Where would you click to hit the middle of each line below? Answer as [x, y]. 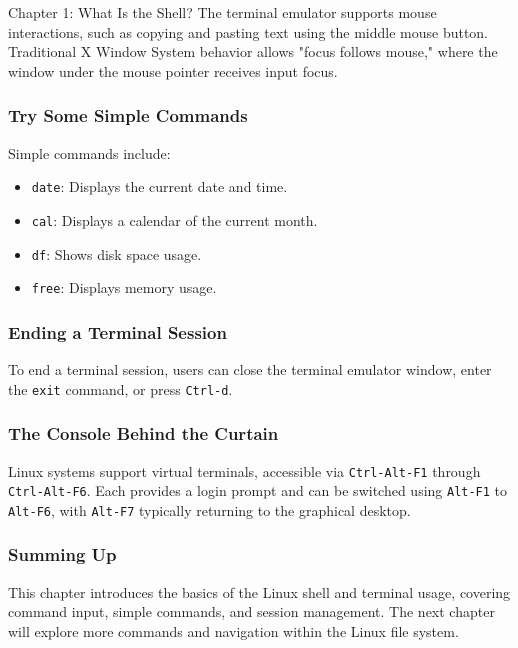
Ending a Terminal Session [117, 331]
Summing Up [62, 554]
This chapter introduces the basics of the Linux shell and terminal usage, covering [259, 591]
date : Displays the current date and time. [159, 186]
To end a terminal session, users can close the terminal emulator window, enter [250, 369]
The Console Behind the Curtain [143, 433]
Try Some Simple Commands [128, 115]
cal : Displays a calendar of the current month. [174, 219]
